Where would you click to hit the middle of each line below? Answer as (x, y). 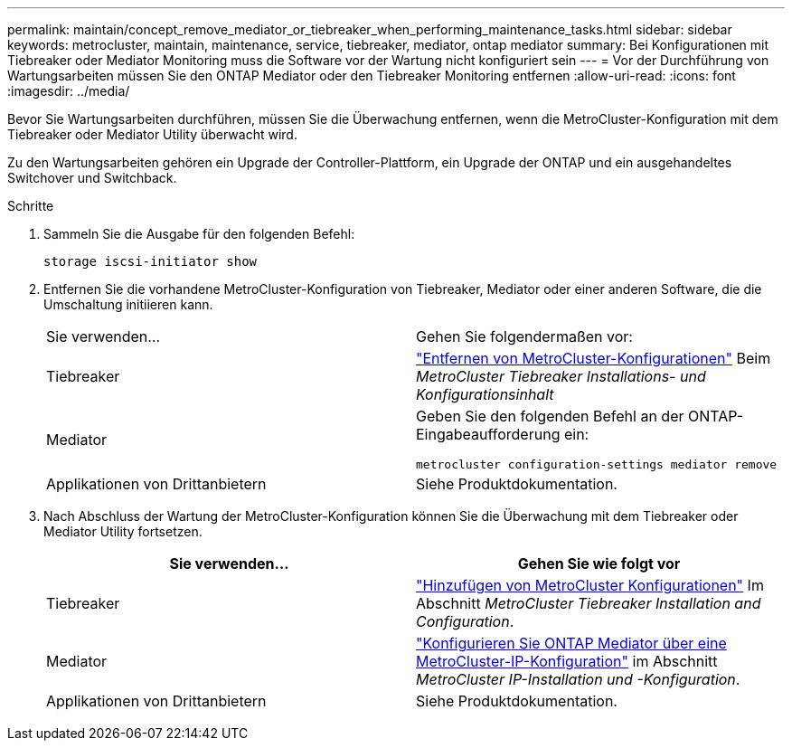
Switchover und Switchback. (92, 178)
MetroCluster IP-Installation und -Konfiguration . (578, 679)
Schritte (31, 206)
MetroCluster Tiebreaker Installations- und (561, 376)
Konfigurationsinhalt (485, 394)
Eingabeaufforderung (488, 434)
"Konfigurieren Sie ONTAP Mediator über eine (571, 643)
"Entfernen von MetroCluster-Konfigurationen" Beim (594, 358)
